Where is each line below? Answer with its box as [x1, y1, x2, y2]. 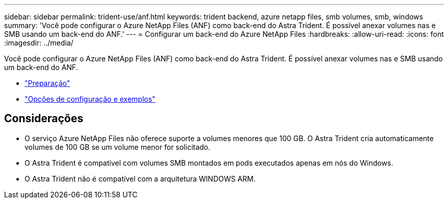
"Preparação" [25, 79, 71, 87]
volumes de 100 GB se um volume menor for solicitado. [25, 142, 211, 151]
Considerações [4, 112, 83, 125]
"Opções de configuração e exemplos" [25, 95, 155, 103]
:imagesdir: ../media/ [4, 38, 74, 47]
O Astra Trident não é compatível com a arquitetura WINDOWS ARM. [25, 174, 256, 183]
